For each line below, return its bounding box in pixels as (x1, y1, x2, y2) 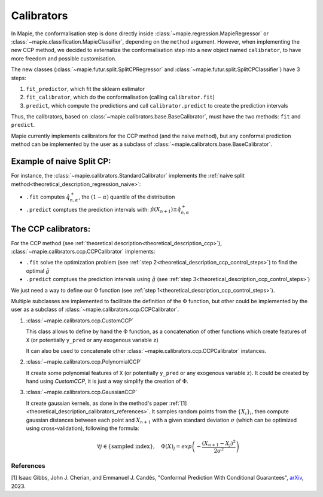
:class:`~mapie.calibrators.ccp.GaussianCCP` (26, 389, 138, 396)
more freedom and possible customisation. (11, 54, 117, 62)
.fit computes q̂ (26, 193, 70, 200)
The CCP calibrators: (11, 224, 91, 234)
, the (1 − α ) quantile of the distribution (78, 193, 175, 200)
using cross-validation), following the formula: (26, 425, 140, 432)
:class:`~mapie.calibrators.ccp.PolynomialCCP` (26, 358, 142, 365)
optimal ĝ (26, 267, 50, 275)
